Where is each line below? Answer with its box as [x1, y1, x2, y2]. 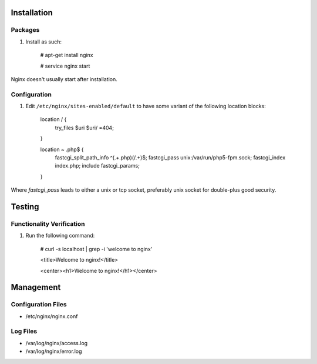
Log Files [11, 327, 38, 335]
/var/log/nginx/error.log [25, 348, 82, 355]
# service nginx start [40, 62, 90, 69]
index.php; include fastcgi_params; [55, 162, 140, 169]
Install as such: [25, 38, 62, 45]
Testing [11, 202, 39, 212]
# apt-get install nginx [40, 52, 93, 59]
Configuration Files [11, 300, 67, 309]
